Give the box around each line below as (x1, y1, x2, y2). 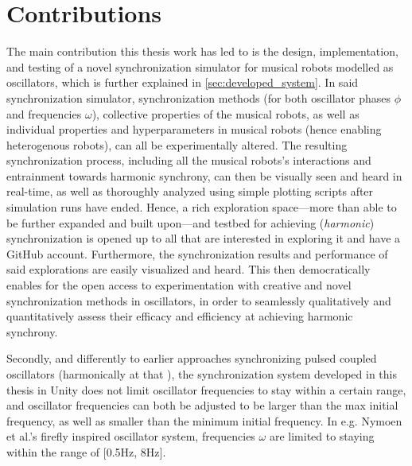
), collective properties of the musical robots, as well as (91, 105, 360, 122)
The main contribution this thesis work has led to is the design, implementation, (6, 43, 398, 60)
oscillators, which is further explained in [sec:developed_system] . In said (6, 74, 359, 91)
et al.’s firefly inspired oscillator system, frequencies (6, 428, 255, 445)
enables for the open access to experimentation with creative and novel (6, 277, 352, 293)
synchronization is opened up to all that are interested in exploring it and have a (6, 230, 401, 247)
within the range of (6, 443, 100, 460)
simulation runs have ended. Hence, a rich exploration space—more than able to (6, 199, 397, 216)
